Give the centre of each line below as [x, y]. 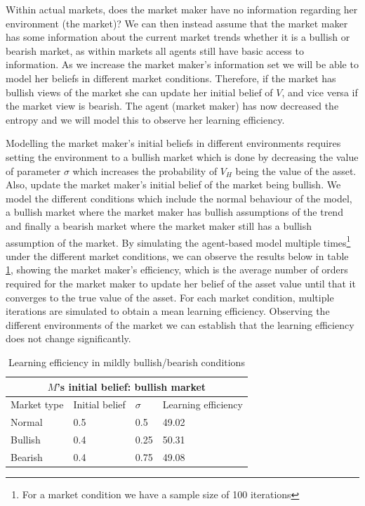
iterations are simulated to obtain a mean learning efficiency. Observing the [168, 311]
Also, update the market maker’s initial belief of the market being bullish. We [173, 184]
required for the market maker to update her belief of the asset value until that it [181, 283]
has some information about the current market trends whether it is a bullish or [178, 37]
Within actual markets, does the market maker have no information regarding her [182, 9]
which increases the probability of [145, 170]
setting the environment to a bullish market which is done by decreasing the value [182, 156]
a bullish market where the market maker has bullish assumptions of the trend [174, 212]
